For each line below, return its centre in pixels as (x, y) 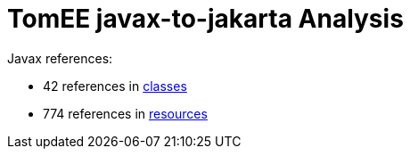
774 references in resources (125, 113)
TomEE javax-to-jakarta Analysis (205, 19)
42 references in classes (115, 86)
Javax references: (60, 58)
